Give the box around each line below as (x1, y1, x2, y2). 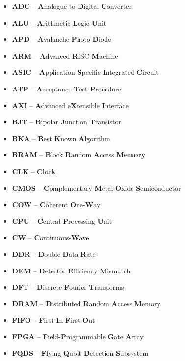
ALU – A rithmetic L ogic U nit (12, 17, 106, 28)
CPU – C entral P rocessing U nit (12, 215, 112, 226)
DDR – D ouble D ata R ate (12, 248, 96, 259)
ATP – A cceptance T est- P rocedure (12, 83, 121, 93)
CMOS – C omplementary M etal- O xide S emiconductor (12, 182, 181, 193)
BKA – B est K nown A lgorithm (12, 133, 110, 143)
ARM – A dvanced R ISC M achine (12, 50, 118, 60)
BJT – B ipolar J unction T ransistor (12, 117, 121, 127)
